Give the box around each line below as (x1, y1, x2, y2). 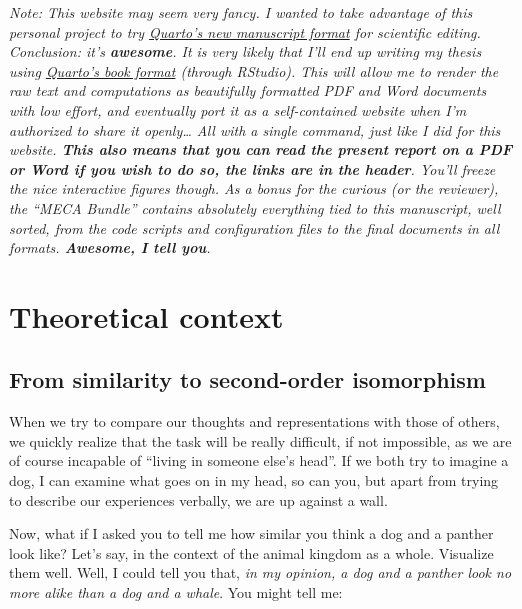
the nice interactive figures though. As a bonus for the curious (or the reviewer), (9, 178, 499, 199)
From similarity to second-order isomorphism (9, 364, 486, 395)
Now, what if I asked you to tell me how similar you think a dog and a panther (9, 523, 494, 544)
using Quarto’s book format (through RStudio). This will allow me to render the (9, 60, 499, 81)
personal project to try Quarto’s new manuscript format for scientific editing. (9, 21, 481, 42)
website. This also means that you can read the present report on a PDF (9, 139, 513, 160)
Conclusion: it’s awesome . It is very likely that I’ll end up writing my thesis (9, 41, 482, 62)
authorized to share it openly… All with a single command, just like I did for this (9, 119, 501, 140)
